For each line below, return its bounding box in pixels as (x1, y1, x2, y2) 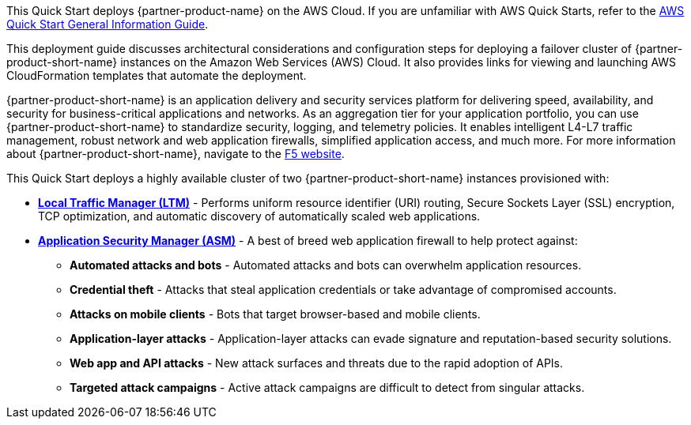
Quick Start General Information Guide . (6, 17, 209, 31)
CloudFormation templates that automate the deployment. (6, 69, 307, 82)
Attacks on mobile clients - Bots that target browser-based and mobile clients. (70, 307, 481, 321)
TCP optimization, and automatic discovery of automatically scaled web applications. (38, 209, 481, 223)
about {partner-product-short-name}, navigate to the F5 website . (6, 147, 345, 160)
